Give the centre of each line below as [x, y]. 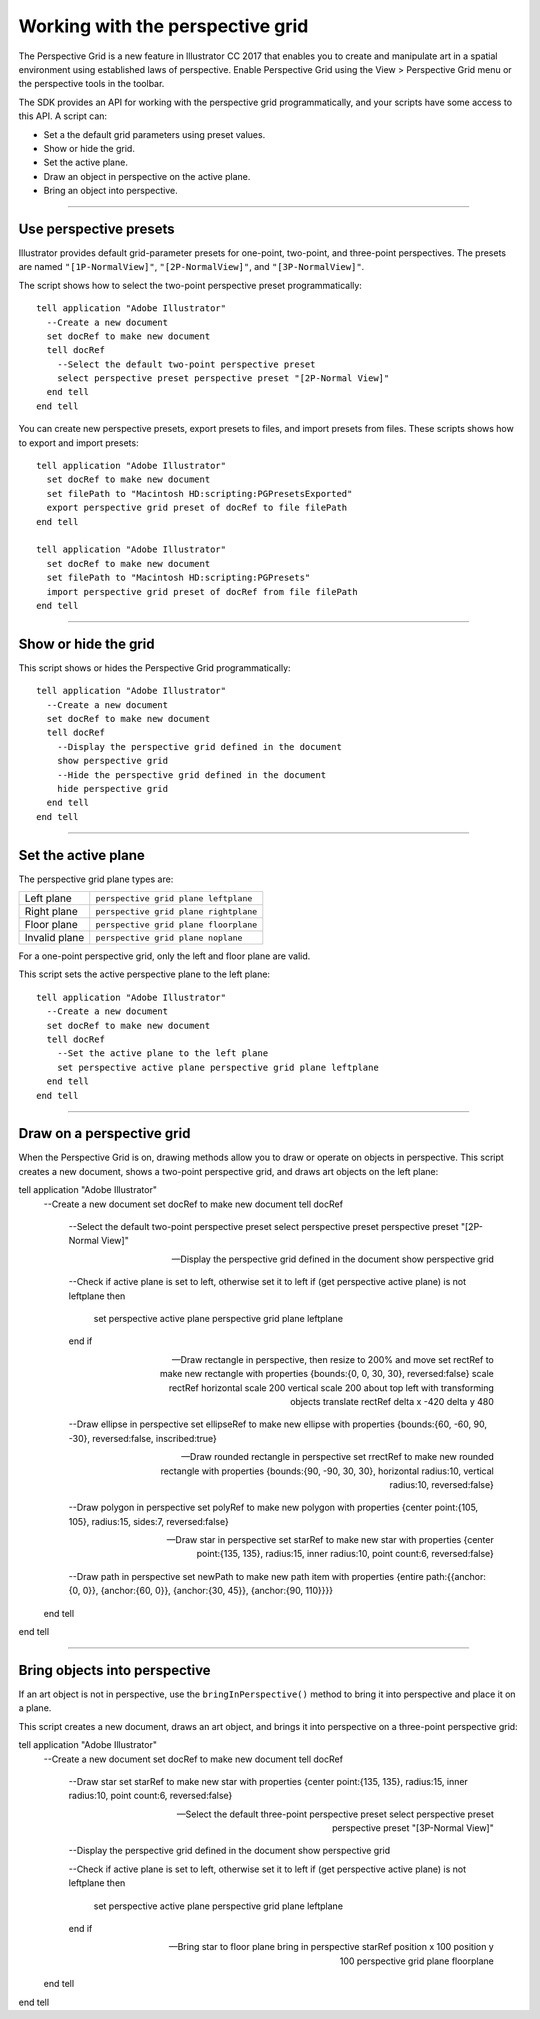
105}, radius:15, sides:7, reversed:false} [148, 1521]
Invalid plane [54, 938]
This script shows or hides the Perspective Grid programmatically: [154, 667]
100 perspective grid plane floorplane [416, 1961]
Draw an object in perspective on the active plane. [147, 176]
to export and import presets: [78, 442]
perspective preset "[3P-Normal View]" [412, 1828]
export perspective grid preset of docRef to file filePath [197, 508]
